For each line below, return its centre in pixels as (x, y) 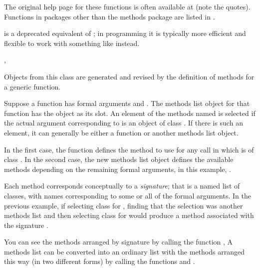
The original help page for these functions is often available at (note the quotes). (127, 6)
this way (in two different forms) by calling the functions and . (100, 261)
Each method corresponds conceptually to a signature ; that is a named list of (122, 186)
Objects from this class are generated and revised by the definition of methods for (129, 76)
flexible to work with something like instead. (72, 43)
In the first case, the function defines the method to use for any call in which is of (129, 149)
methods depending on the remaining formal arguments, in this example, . (118, 169)
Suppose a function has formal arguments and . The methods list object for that (127, 103)
